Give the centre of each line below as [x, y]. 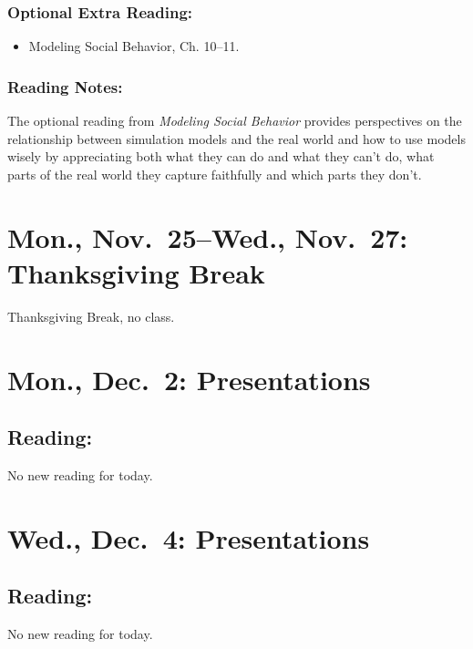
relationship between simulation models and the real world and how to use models [236, 138]
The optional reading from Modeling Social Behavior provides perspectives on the [235, 121]
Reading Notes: [65, 86]
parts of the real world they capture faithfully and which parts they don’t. [215, 174]
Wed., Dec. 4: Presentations [189, 537]
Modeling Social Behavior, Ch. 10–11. [134, 46]
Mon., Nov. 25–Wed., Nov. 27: [208, 237]
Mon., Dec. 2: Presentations [189, 379]
